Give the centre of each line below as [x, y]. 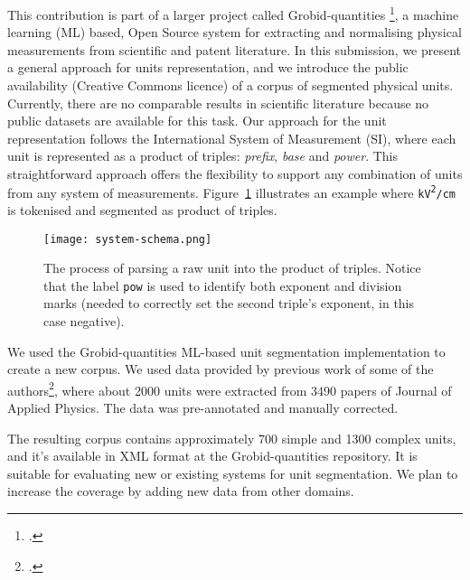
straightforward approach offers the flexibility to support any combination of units [235, 173]
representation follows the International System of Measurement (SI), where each [232, 138]
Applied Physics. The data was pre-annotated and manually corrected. [203, 408]
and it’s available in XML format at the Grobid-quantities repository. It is [212, 456]
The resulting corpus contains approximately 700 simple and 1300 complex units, [232, 438]
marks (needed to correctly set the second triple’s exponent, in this [229, 303]
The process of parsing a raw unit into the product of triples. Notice [232, 268]
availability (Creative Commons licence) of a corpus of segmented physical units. [230, 85]
